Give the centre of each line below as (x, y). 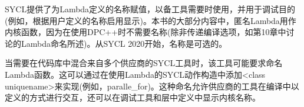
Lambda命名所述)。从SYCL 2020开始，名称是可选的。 (124, 43)
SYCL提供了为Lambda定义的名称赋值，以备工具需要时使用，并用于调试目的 (150, 9)
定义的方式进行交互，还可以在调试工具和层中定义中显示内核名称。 (133, 97)
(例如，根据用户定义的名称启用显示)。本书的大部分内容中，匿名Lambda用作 (151, 20)
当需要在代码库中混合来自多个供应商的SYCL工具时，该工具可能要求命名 (144, 63)
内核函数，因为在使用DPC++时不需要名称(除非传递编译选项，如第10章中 (146, 32)
